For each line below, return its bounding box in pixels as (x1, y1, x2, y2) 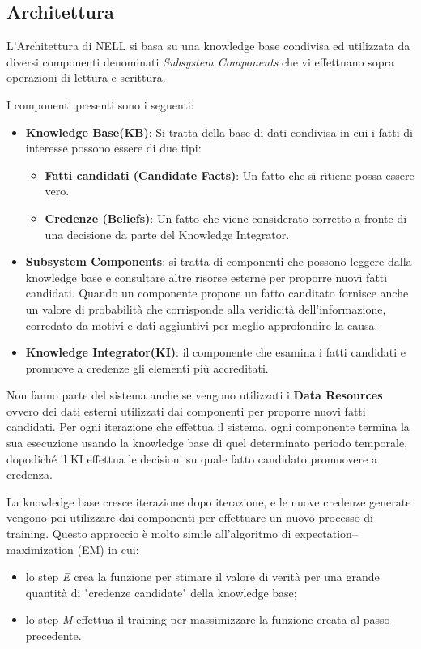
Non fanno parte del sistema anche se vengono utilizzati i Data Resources (6, 386, 383, 403)
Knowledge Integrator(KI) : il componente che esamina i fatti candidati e (25, 344, 406, 361)
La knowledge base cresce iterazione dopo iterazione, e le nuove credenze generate (6, 493, 411, 510)
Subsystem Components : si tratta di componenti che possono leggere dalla (25, 253, 412, 270)
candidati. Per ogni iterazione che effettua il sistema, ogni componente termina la (6, 418, 410, 435)
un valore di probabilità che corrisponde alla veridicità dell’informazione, (25, 300, 386, 317)
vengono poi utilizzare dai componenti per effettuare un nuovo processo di (6, 509, 373, 526)
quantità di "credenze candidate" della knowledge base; (25, 583, 297, 600)
